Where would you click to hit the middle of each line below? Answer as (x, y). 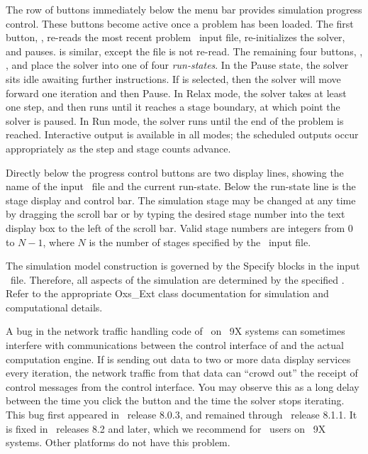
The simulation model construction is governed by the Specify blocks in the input (183, 266)
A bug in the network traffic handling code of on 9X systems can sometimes (175, 331)
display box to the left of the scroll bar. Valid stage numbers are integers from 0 (179, 227)
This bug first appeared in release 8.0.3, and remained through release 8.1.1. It (182, 415)
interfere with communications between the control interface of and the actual (175, 345)
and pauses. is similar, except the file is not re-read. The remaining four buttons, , (184, 51)
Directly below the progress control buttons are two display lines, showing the (175, 172)
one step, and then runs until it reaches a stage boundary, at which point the (173, 107)
